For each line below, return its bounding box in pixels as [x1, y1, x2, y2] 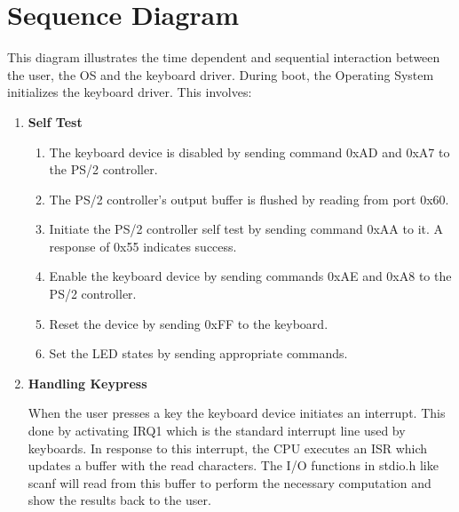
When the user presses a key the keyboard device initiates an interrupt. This [28, 404, 446, 422]
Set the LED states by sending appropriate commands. [49, 344, 348, 363]
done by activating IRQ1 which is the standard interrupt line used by [28, 421, 406, 440]
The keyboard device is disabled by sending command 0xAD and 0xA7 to [49, 142, 450, 161]
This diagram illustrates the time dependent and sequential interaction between [7, 48, 440, 67]
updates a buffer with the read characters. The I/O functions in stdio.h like [28, 456, 439, 475]
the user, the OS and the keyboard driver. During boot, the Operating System [7, 65, 434, 84]
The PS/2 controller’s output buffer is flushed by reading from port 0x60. [49, 189, 449, 208]
